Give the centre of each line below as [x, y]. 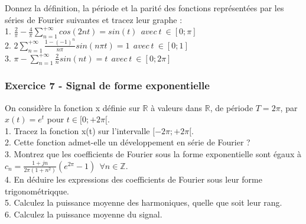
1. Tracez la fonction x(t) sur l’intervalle [77, 130]
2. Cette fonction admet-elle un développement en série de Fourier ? [128, 142]
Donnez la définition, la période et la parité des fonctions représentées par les [144, 8]
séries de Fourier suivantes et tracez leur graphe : [94, 19]
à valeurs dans [177, 107]
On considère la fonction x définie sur [72, 107]
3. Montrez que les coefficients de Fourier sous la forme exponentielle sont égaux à [153, 154]
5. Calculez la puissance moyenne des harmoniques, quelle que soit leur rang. [144, 202]
